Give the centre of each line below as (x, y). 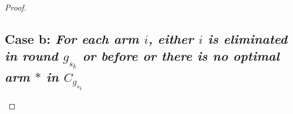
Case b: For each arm (72, 38)
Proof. (16, 7)
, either (171, 38)
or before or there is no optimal (181, 56)
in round (31, 56)
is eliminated (248, 38)
